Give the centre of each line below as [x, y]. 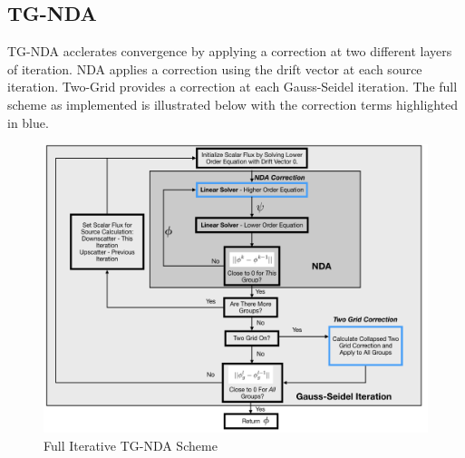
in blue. [28, 122]
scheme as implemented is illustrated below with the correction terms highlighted [233, 104]
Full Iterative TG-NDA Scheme [131, 445]
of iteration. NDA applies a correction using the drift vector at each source [215, 68]
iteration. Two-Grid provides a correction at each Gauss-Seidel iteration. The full [232, 87]
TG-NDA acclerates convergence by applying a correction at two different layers [230, 51]
